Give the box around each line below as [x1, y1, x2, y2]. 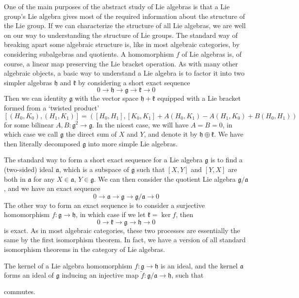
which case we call [4, 129, 58, 139]
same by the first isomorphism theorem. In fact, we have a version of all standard [4, 235, 246, 245]
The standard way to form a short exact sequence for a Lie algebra [4, 155, 203, 165]
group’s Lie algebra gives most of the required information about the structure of [4, 11, 245, 21]
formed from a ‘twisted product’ [4, 102, 100, 112]
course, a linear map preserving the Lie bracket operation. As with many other [4, 58, 238, 68]
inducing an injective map [62, 270, 139, 280]
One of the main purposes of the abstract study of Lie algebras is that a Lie [4, 1, 230, 11]
